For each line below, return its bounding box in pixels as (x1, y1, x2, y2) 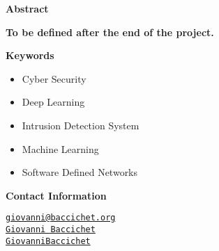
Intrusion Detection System (22, 118, 139, 132)
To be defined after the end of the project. (6, 24, 214, 39)
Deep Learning (22, 95, 85, 109)
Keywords (6, 48, 54, 63)
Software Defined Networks (22, 165, 138, 179)
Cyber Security (22, 71, 86, 86)
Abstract (6, 1, 49, 15)
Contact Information (6, 188, 107, 202)
